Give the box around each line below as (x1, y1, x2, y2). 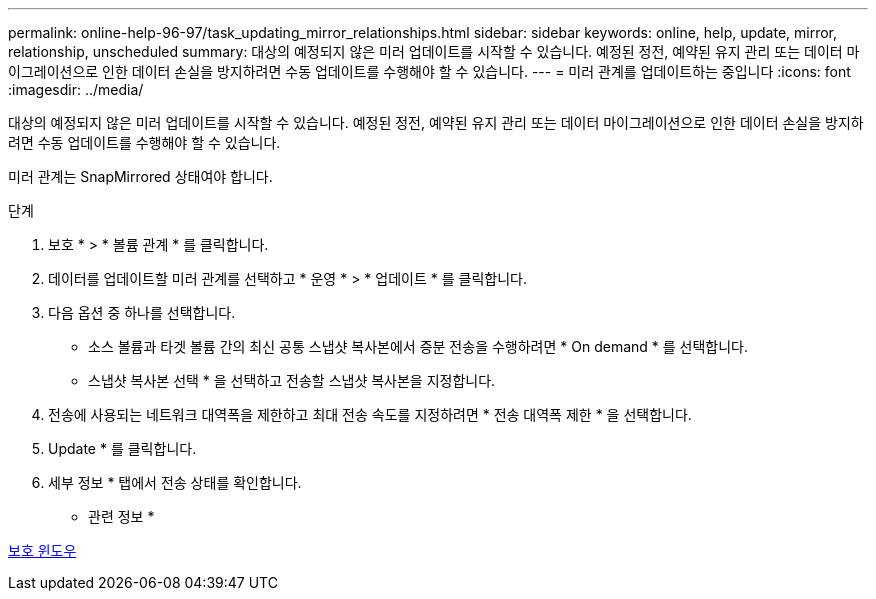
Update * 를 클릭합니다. (48, 440, 197, 457)
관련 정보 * (88, 508, 155, 525)
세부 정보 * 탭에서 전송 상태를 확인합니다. (48, 474, 302, 491)
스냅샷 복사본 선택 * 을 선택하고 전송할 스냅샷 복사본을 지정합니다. (88, 372, 496, 389)
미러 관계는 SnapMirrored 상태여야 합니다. (8, 168, 273, 185)
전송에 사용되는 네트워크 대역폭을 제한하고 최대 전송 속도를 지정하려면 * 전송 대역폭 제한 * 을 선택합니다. (48, 406, 692, 423)
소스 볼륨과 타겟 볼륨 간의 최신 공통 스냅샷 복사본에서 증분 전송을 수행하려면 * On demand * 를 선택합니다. (88, 338, 748, 355)
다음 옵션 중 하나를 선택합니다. (48, 304, 236, 321)
